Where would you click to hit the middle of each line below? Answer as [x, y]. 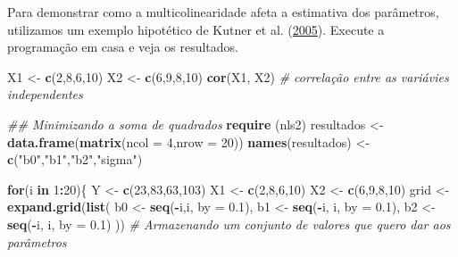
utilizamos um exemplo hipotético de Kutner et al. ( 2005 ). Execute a [196, 29]
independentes [45, 94]
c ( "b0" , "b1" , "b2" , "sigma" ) [75, 159]
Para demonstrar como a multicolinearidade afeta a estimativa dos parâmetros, [223, 12]
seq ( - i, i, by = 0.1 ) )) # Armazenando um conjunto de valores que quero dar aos [229, 224]
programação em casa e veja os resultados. [123, 47]
